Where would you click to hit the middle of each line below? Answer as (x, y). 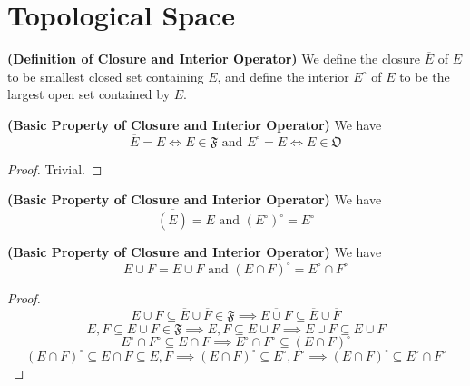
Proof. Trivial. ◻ (55, 168)
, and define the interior (283, 76)
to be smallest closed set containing (106, 76)
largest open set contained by (89, 94)
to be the (425, 76)
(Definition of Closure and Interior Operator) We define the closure (214, 59)
